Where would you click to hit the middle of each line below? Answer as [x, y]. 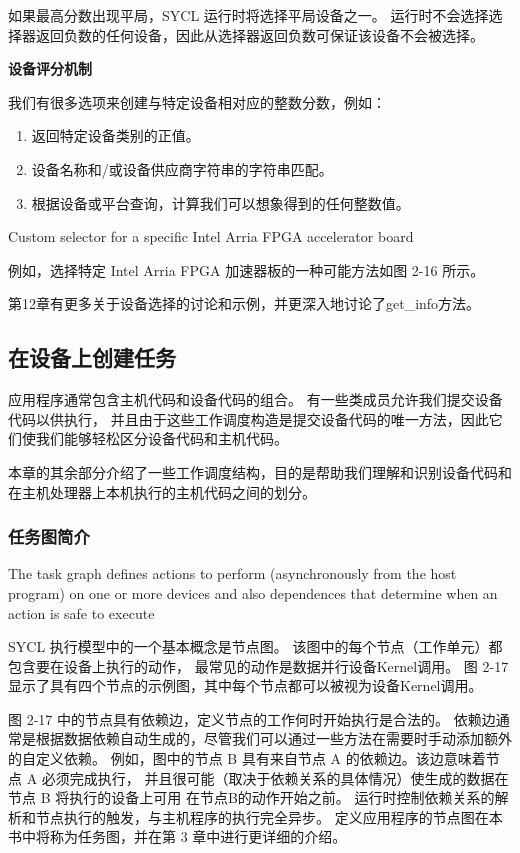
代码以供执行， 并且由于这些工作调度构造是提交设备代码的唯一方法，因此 [248, 418]
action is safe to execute [81, 612]
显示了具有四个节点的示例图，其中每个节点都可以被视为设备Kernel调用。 [245, 685]
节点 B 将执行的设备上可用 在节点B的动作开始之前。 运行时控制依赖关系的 [251, 797]
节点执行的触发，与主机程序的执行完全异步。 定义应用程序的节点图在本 [269, 816]
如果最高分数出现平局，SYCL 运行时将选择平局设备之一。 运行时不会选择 [248, 15]
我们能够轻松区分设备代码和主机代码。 [161, 438]
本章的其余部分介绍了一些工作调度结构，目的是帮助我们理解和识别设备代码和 [260, 471]
